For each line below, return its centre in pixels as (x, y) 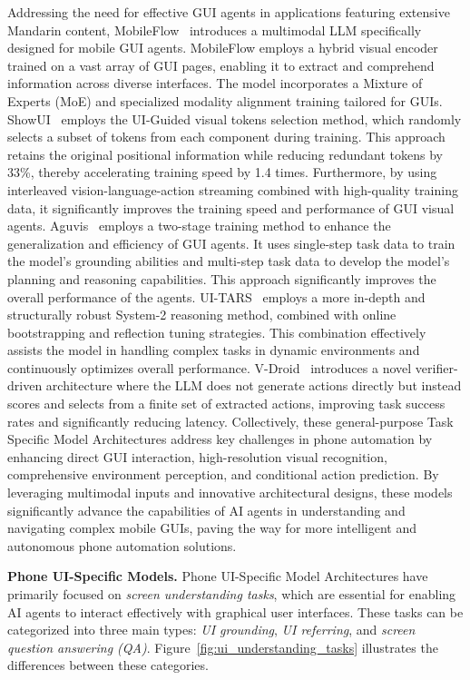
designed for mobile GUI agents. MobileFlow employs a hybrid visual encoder (223, 48)
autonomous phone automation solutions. (122, 545)
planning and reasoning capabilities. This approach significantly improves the (222, 278)
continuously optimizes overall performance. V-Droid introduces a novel (210, 367)
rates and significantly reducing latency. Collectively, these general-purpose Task (230, 421)
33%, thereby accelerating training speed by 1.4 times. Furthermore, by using (222, 172)
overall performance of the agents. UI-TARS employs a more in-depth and (216, 296)
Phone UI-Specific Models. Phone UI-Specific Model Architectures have (218, 576)
